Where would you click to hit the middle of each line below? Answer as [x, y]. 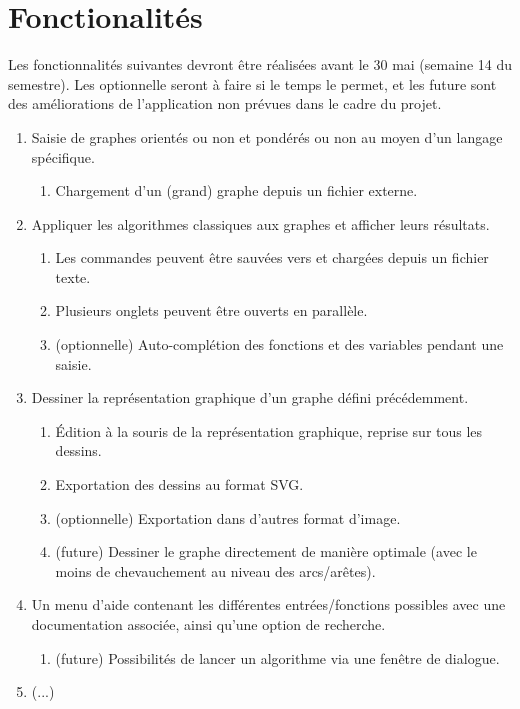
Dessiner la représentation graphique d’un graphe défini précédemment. [250, 397]
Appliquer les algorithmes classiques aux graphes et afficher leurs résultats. [260, 223]
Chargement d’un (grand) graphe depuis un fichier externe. [236, 190]
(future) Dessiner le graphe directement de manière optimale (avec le [266, 551]
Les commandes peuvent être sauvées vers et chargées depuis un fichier [272, 257]
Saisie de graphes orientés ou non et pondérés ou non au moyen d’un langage [267, 136]
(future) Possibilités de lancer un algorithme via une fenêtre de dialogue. [277, 657]
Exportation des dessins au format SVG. [179, 484]
